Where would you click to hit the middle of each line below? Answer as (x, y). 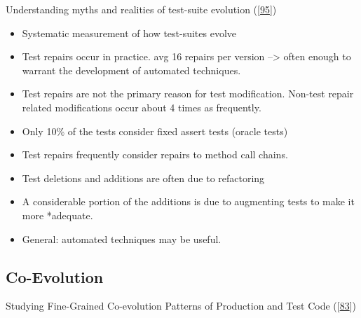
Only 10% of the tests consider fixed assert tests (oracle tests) (155, 131)
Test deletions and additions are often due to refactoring (143, 178)
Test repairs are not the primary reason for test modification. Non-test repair (188, 94)
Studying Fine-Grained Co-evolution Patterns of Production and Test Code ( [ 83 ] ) (181, 306)
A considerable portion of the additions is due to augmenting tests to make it (188, 201)
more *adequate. (57, 215)
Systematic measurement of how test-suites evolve (129, 33)
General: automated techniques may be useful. (122, 238)
